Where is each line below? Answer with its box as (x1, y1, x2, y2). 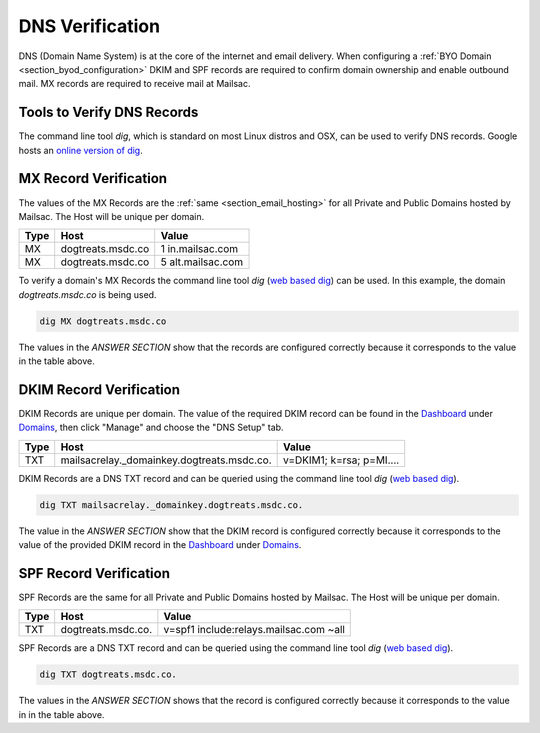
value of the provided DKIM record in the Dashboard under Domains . (18, 539, 302, 551)
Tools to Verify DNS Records (18, 104, 199, 121)
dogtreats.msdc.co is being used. (18, 288, 157, 300)
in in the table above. (18, 708, 105, 720)
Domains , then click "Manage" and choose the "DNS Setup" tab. (18, 421, 284, 434)
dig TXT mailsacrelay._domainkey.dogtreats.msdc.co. (39, 499, 304, 510)
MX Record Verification (18, 170, 168, 187)
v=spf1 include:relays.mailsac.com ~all (163, 623, 345, 637)
